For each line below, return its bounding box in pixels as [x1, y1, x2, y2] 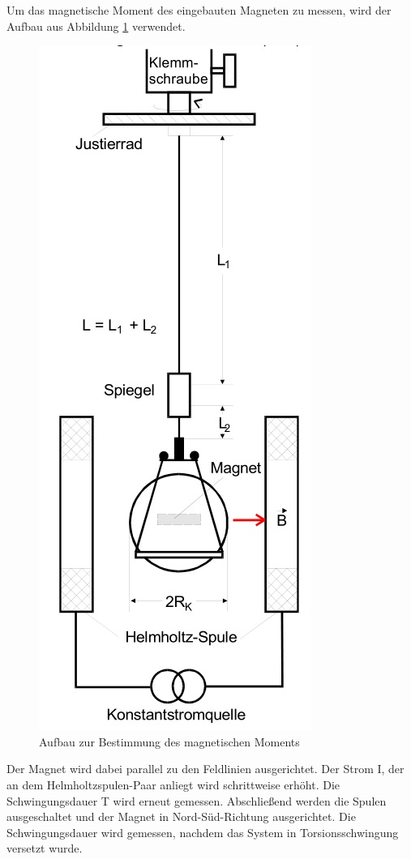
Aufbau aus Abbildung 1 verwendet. [6, 17, 186, 34]
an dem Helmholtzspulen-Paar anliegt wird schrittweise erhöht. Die [6, 776, 340, 793]
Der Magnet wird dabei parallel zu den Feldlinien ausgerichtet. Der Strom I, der [6, 760, 405, 777]
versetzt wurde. [6, 840, 83, 857]
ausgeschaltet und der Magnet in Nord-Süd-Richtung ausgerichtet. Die [6, 808, 356, 825]
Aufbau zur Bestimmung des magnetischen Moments [39, 733, 300, 750]
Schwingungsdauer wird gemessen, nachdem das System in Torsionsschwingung [6, 823, 399, 840]
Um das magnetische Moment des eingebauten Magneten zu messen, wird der [6, 2, 392, 18]
